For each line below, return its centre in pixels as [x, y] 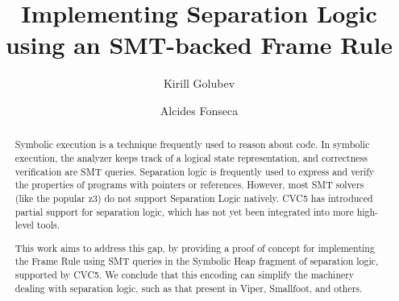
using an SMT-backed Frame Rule [199, 45]
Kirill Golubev [199, 83]
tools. [48, 225]
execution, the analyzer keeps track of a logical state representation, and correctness [191, 157]
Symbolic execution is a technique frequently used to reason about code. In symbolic [192, 144]
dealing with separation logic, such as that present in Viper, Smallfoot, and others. [189, 288]
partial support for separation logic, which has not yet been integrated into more [184, 211]
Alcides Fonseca [199, 110]
